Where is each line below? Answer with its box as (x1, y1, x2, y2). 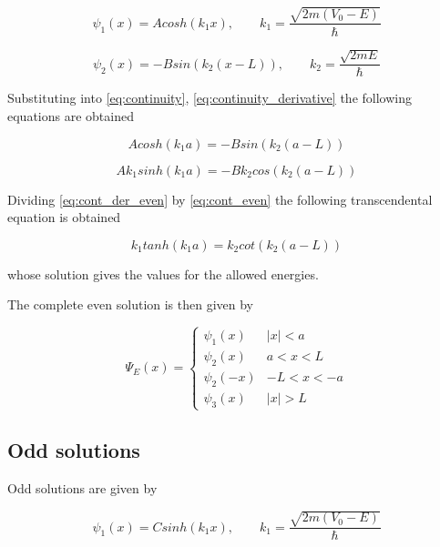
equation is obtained (7, 208, 121, 227)
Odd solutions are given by (7, 478, 158, 497)
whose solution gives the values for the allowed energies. (7, 264, 319, 283)
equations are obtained (7, 106, 134, 126)
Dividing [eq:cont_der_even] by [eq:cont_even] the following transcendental (7, 189, 433, 208)
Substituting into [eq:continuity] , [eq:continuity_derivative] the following (7, 88, 412, 107)
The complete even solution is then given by (7, 295, 254, 314)
